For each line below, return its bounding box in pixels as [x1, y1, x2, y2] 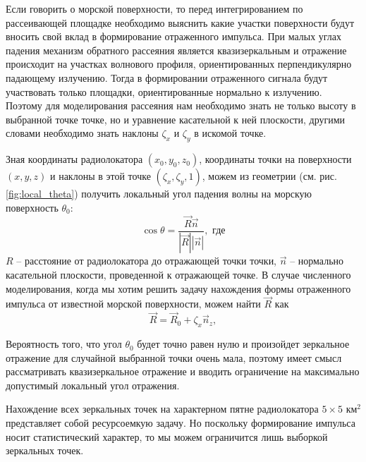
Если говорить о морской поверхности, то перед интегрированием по [6, 1, 303, 16]
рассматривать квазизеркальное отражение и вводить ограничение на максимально [6, 364, 360, 379]
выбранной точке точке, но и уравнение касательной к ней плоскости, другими [6, 111, 346, 126]
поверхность [6, 200, 59, 214]
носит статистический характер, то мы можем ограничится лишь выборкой [6, 429, 328, 444]
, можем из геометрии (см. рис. [202, 169, 337, 183]
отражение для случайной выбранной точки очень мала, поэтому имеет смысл [6, 350, 342, 365]
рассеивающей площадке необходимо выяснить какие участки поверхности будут [6, 15, 355, 30]
